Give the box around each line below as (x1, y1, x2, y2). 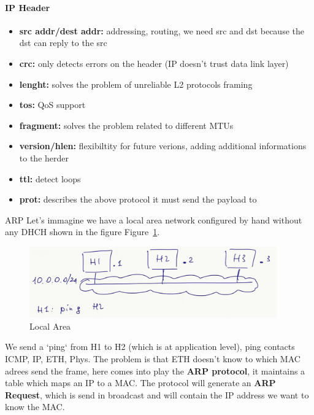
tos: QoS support (19, 98, 86, 111)
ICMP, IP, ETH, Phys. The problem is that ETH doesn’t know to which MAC (5, 352, 301, 365)
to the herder (19, 151, 69, 164)
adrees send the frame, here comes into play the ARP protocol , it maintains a (5, 364, 305, 377)
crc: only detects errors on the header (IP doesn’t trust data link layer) (19, 56, 289, 69)
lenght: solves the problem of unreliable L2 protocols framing (19, 77, 253, 90)
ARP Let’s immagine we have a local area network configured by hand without (5, 213, 302, 226)
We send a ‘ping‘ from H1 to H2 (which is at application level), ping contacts (5, 340, 295, 353)
